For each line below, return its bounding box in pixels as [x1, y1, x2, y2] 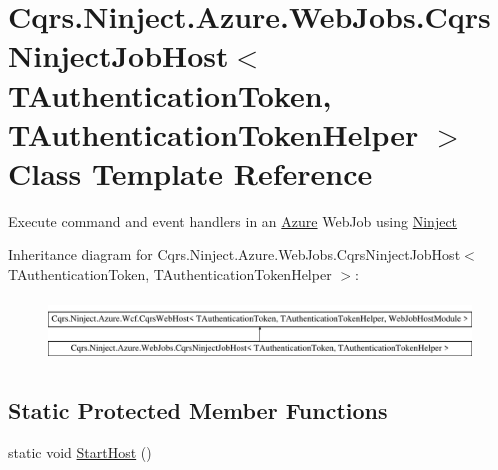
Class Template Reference [8, 152, 373, 193]
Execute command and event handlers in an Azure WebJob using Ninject [8, 210, 458, 231]
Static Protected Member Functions [8, 395, 388, 425]
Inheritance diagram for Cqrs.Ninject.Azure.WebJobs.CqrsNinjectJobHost [8, 244, 461, 265]
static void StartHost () [8, 441, 152, 462]
